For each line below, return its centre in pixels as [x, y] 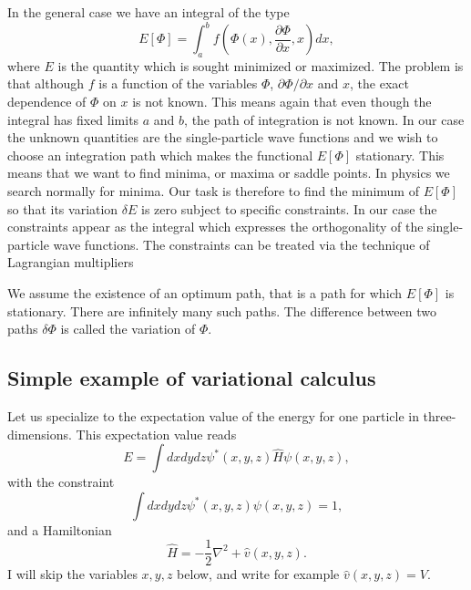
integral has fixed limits [73, 119]
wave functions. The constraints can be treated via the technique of [241, 244]
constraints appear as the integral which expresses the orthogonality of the [215, 227]
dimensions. [40, 434]
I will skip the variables [72, 574]
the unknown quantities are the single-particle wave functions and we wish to [223, 137]
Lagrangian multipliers [71, 262]
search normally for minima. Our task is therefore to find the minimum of [213, 191]
